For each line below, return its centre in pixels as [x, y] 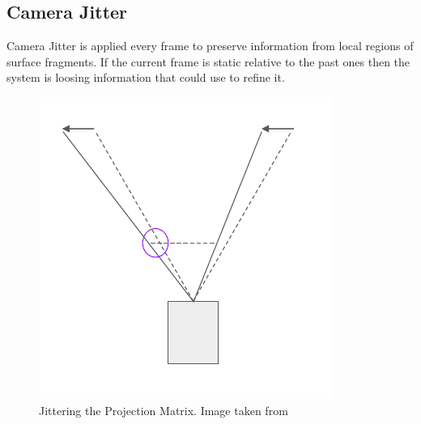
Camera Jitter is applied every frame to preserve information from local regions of [210, 46]
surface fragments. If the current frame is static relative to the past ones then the [208, 61]
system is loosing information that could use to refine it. [146, 77]
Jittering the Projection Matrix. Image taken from [164, 410]
